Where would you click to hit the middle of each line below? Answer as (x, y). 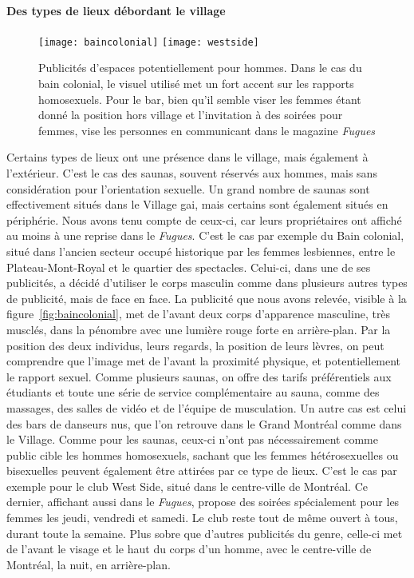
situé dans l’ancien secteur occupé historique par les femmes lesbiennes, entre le (201, 251)
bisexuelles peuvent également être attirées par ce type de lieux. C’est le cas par (202, 470)
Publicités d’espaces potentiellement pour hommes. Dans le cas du (200, 68)
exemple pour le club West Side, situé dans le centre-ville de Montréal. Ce (187, 486)
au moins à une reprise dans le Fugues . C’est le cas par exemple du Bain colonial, (205, 235)
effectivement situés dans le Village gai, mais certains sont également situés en (197, 204)
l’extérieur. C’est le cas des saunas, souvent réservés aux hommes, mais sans (192, 173)
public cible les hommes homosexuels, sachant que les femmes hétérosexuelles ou (203, 454)
